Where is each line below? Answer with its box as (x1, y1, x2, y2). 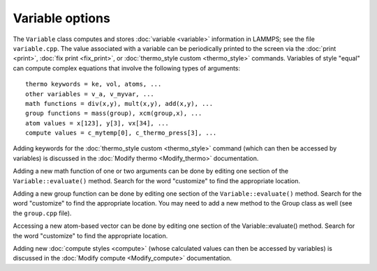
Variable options (13, 10, 111, 26)
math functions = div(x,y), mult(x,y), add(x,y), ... (25, 100, 213, 107)
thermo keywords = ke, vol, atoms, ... (25, 80, 162, 88)
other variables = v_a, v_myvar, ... (25, 90, 155, 98)
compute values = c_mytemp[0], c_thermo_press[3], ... (25, 129, 217, 137)
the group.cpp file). (13, 209, 72, 217)
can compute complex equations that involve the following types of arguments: (13, 63, 241, 72)
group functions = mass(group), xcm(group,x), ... (25, 109, 202, 118)
